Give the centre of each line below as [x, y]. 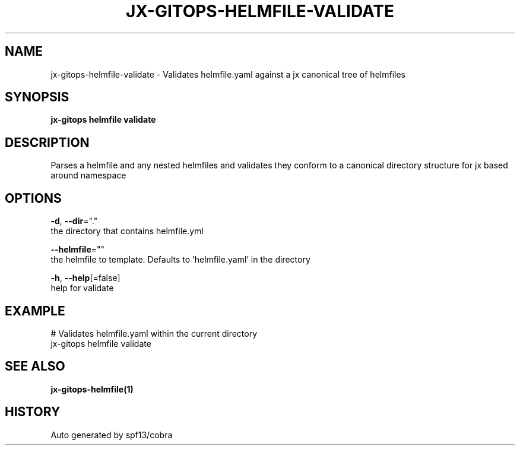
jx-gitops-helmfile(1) [92, 389]
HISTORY [33, 412]
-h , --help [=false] [85, 278]
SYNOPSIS [37, 97]
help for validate [82, 288]
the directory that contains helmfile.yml [127, 231]
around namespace [88, 175]
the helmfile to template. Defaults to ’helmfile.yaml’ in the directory [180, 260]
